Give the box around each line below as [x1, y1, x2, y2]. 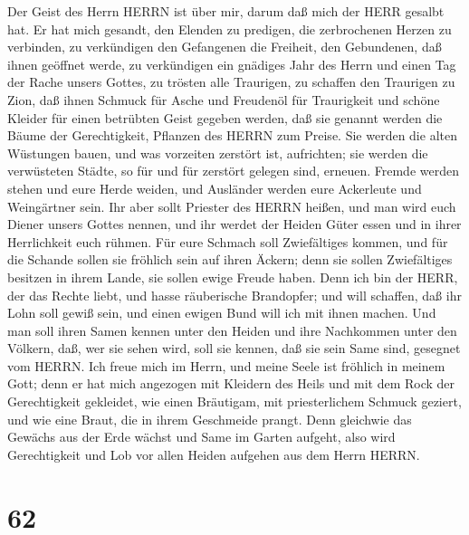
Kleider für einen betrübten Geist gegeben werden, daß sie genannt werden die [7, 108, 443, 127]
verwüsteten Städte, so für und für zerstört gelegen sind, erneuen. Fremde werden [7, 161, 459, 180]
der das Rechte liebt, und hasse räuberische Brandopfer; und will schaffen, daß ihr [7, 285, 462, 304]
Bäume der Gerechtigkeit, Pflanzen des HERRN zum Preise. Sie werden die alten [7, 126, 457, 145]
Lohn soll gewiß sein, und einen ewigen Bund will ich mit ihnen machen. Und [7, 303, 436, 322]
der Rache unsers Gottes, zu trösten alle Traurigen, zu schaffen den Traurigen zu [7, 72, 455, 91]
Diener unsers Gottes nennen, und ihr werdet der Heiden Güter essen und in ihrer [7, 215, 462, 234]
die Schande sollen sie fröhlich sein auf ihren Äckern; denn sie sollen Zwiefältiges [7, 250, 453, 269]
